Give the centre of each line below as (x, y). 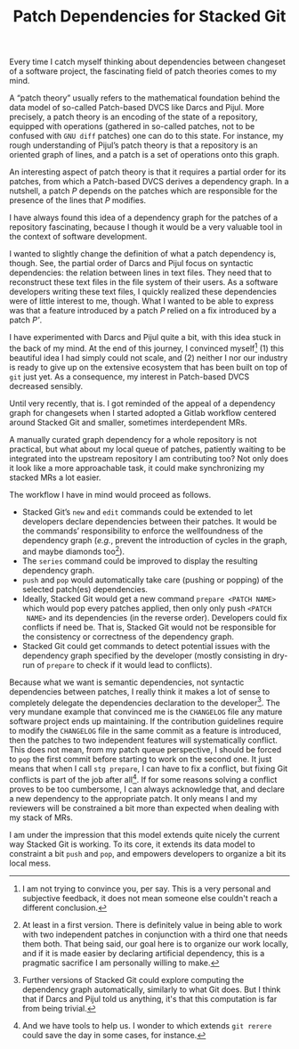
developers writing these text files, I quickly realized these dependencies (143, 292)
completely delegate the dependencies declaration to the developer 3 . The (145, 702)
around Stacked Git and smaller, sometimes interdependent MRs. (128, 422)
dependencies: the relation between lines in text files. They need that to (141, 272)
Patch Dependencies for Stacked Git (149, 16)
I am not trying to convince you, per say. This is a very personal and (146, 889)
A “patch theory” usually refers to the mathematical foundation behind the (145, 98)
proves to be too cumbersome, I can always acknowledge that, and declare (147, 789)
